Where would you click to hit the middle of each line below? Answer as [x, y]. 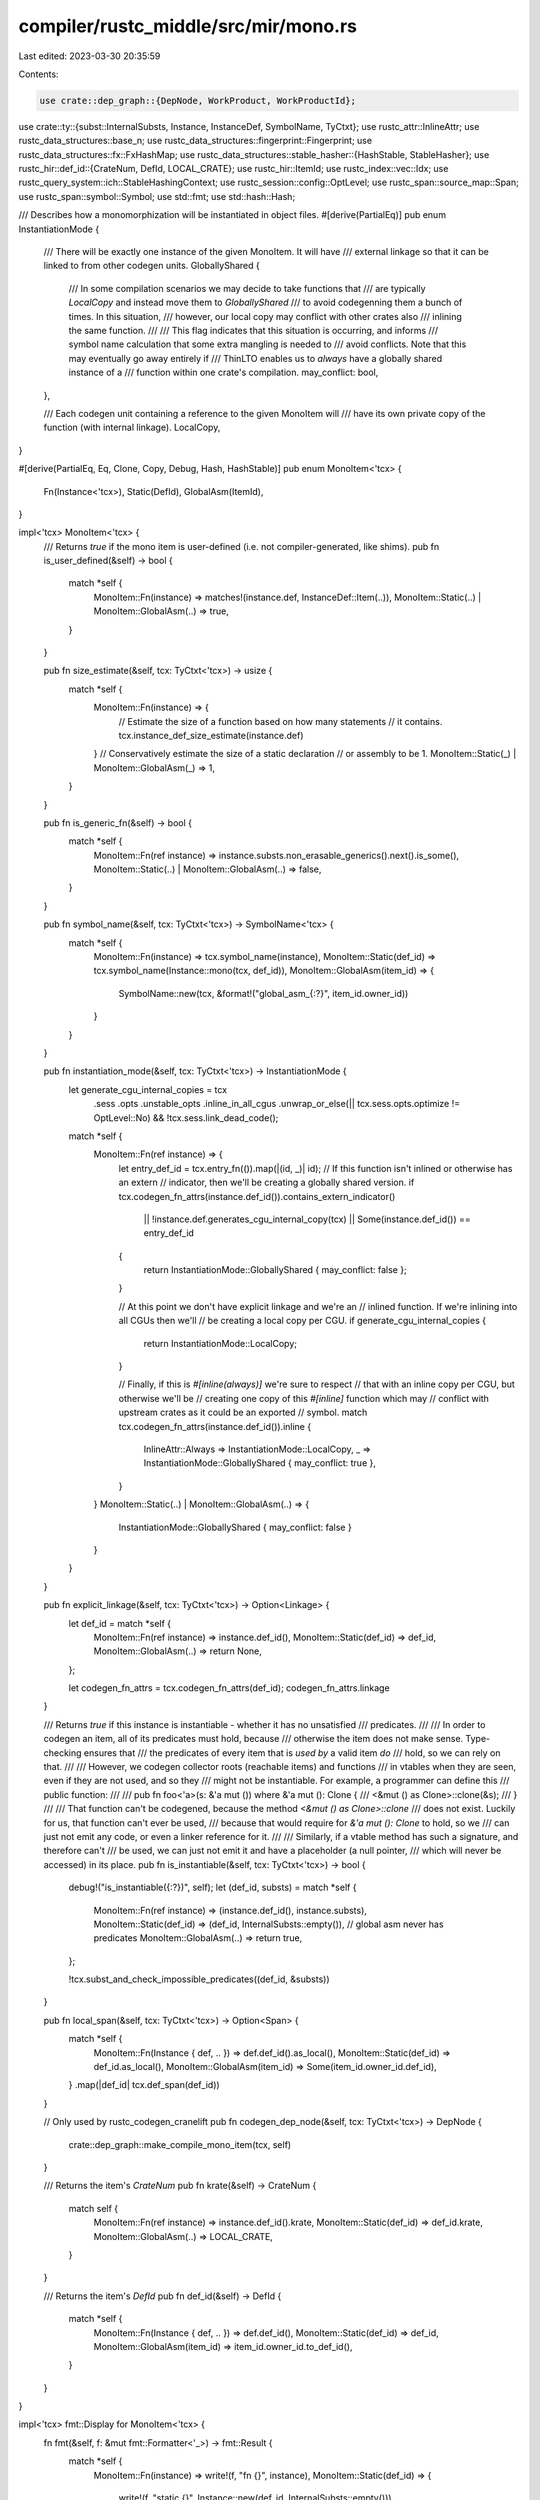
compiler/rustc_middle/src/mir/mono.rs [187, 26]
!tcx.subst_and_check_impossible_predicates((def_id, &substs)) [199, 1979]
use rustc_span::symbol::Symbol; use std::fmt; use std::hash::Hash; [157, 196]
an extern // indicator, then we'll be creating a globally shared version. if [266, 1182]
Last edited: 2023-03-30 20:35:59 [89, 56]
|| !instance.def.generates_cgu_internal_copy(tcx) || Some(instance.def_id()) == [307, 1219]
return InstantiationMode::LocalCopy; [220, 1343]
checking [62, 1752]
